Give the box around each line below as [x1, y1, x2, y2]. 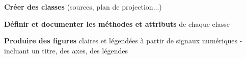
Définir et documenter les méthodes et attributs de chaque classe [4, 18, 230, 29]
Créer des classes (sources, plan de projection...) [4, 2, 162, 12]
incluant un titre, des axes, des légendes [4, 45, 128, 55]
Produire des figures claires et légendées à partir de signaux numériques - [4, 35, 242, 46]
